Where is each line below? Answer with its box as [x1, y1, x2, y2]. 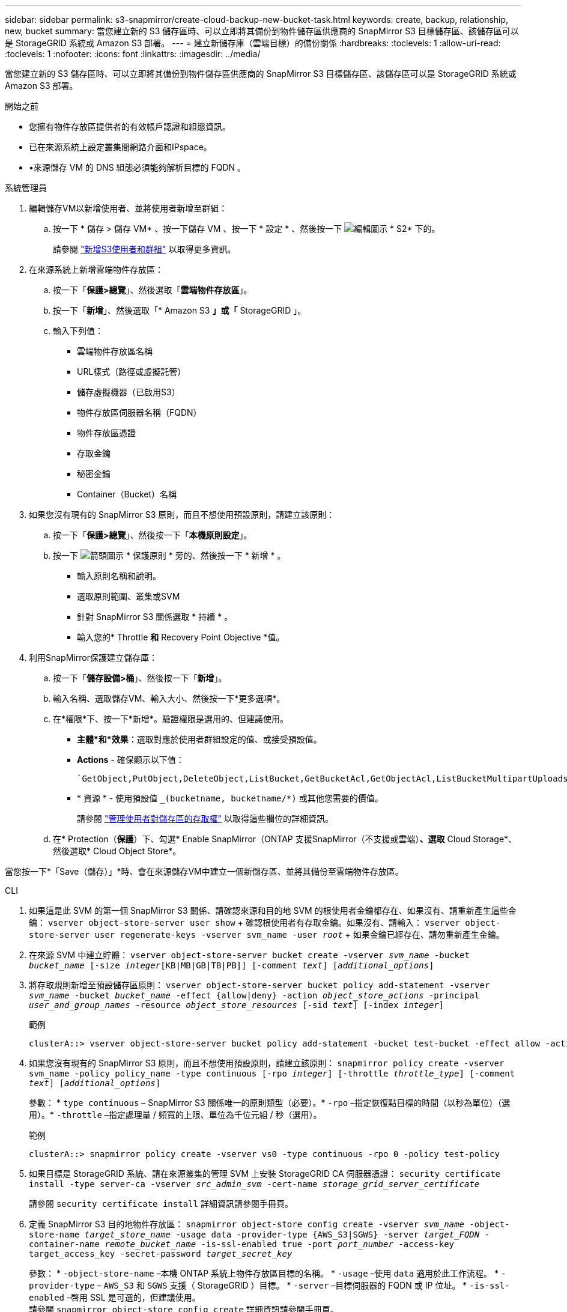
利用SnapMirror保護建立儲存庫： [29, 652, 157, 663]
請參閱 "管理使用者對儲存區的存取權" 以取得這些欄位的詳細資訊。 [77, 813, 333, 824]
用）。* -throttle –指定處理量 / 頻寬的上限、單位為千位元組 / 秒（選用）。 [29, 1110, 322, 1120]
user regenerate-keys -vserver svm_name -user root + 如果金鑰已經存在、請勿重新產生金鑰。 [94, 929, 505, 940]
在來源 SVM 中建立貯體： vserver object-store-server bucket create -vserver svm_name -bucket [29, 950, 470, 960]
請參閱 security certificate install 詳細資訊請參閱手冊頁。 [29, 1198, 293, 1209]
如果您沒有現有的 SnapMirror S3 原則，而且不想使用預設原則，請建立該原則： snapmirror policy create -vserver [29, 1058, 505, 1068]
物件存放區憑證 [77, 428, 136, 438]
